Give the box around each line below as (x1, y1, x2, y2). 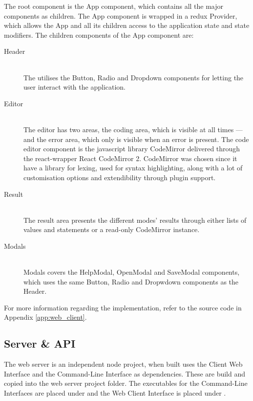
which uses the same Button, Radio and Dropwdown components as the (23, 276, 239, 286)
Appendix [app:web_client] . (4, 312, 87, 322)
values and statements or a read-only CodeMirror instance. (23, 224, 200, 235)
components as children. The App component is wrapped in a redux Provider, (4, 10, 237, 21)
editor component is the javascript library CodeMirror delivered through (23, 143, 240, 154)
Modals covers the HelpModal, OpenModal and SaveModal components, (23, 267, 240, 277)
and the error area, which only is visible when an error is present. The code (23, 134, 249, 144)
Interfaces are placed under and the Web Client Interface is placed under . (4, 388, 226, 398)
